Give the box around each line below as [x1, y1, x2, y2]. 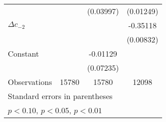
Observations [8, 76, 52, 87]
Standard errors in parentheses [8, 90, 113, 102]
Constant [8, 48, 39, 59]
